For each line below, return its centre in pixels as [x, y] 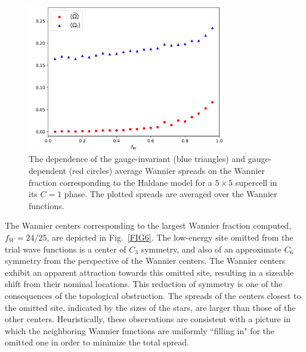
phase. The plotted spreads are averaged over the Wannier [171, 194]
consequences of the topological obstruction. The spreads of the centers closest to [153, 295]
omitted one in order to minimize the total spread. [97, 342]
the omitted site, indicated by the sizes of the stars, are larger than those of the [150, 307]
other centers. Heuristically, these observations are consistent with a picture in [148, 319]
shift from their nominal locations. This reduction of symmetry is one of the [144, 284]
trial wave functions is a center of [66, 249]
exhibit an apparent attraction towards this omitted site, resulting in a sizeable [149, 272]
